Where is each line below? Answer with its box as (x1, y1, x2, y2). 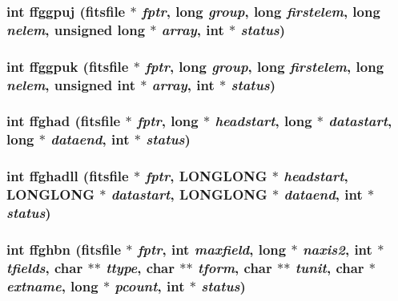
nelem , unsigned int (6, 74, 136, 94)
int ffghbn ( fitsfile (6, 239, 122, 259)
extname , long (6, 275, 98, 295)
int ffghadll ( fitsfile (6, 166, 129, 186)
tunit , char (295, 257, 364, 277)
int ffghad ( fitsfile (6, 111, 121, 131)
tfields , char (6, 257, 83, 277)
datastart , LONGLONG (111, 184, 267, 204)
